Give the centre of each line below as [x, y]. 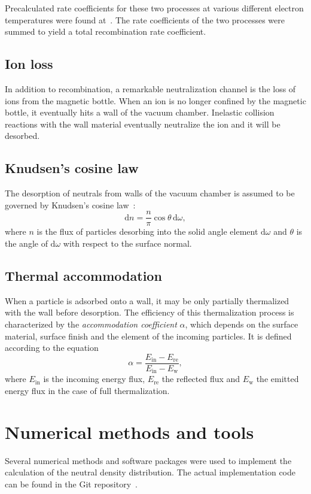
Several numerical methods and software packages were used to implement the [148, 460]
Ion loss [29, 64]
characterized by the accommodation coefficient [91, 324]
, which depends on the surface [242, 324]
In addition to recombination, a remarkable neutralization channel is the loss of [150, 88]
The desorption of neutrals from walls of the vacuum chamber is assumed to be [150, 193]
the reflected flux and [201, 379]
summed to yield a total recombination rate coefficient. [106, 31]
